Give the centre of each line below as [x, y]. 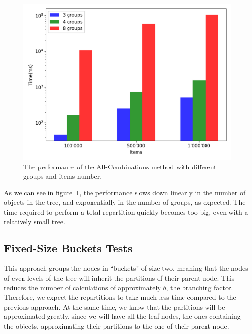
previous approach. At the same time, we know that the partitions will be [115, 306]
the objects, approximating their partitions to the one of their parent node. [116, 325]
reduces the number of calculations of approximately [82, 287]
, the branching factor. [200, 287]
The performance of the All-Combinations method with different [120, 166]
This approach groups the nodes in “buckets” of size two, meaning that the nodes [126, 268]
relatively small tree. [34, 221]
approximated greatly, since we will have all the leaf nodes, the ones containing [122, 316]
